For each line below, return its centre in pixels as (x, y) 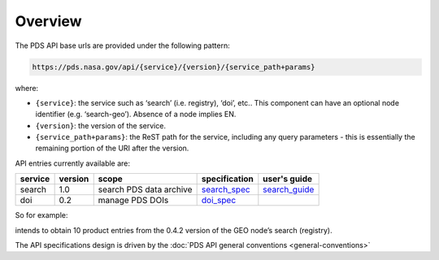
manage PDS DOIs (133, 201)
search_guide (289, 189)
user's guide (288, 179)
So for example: (41, 215)
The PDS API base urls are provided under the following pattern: (123, 45)
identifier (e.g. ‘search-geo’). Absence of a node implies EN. (136, 115)
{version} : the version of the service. (101, 125)
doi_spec (219, 201)
